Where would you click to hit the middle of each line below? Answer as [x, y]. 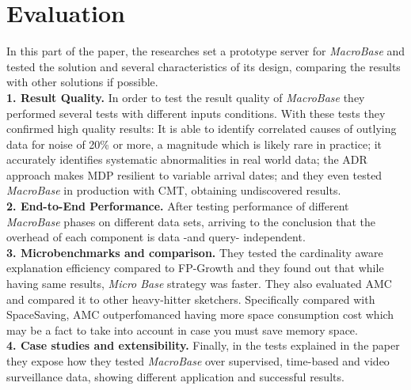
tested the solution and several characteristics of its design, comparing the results [204, 66]
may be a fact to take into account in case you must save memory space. [182, 329]
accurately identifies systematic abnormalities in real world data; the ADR [187, 159]
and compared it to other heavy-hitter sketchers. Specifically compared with [191, 299]
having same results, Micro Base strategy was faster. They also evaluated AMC [199, 284]
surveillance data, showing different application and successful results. [175, 376]
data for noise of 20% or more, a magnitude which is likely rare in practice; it [194, 144]
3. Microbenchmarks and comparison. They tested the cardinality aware [195, 252]
